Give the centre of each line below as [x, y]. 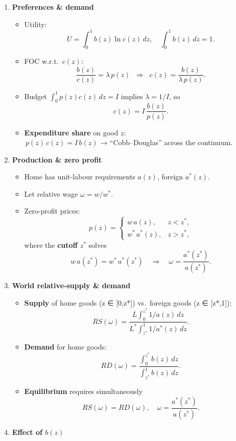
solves [98, 245]
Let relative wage [51, 193]
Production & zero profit [57, 159]
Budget [36, 96]
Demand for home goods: [65, 347]
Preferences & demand [53, 7]
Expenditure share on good [71, 132]
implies [132, 96]
